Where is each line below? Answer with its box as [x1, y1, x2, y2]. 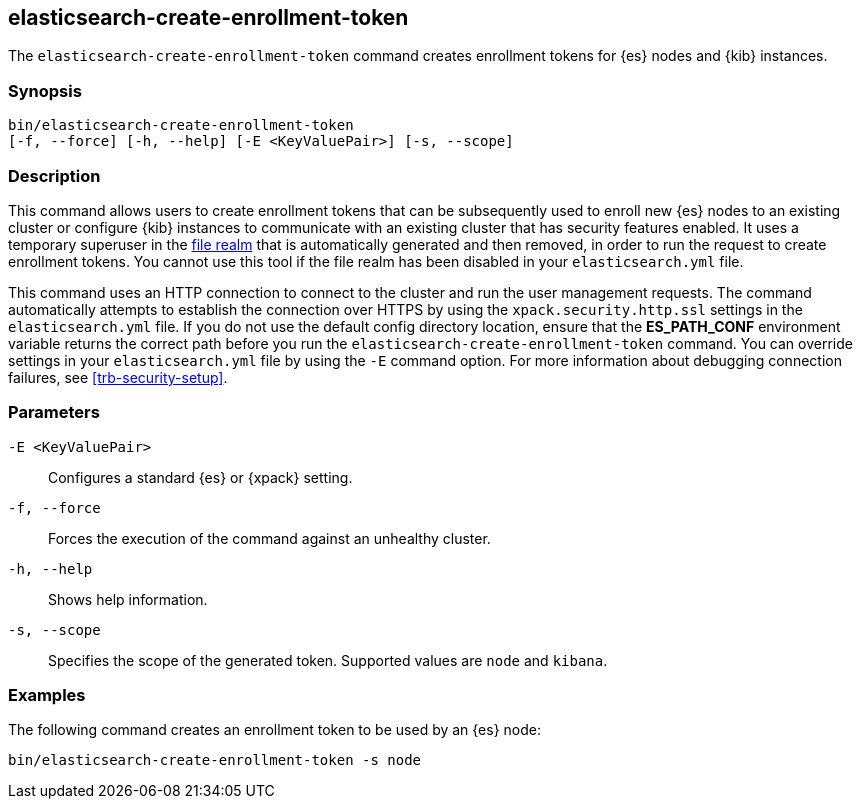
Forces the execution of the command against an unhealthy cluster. [48, 529, 491, 547]
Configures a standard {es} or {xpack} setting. [48, 468, 353, 486]
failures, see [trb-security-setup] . [8, 368, 228, 386]
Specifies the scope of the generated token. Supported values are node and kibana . [48, 651, 608, 669]
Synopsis [8, 80, 82, 101]
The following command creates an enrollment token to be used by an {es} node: [8, 721, 542, 739]
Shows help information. [48, 590, 208, 608]
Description [8, 165, 101, 186]
